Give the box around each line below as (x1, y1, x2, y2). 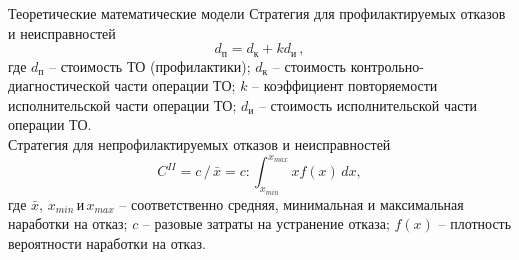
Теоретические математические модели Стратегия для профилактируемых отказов (8, 3, 506, 23)
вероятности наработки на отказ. (8, 232, 206, 253)
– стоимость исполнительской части (258, 94, 478, 115)
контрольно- (350, 55, 424, 76)
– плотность (438, 213, 512, 234)
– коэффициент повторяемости (252, 75, 438, 96)
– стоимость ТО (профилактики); (49, 55, 251, 76)
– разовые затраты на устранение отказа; (142, 213, 390, 234)
